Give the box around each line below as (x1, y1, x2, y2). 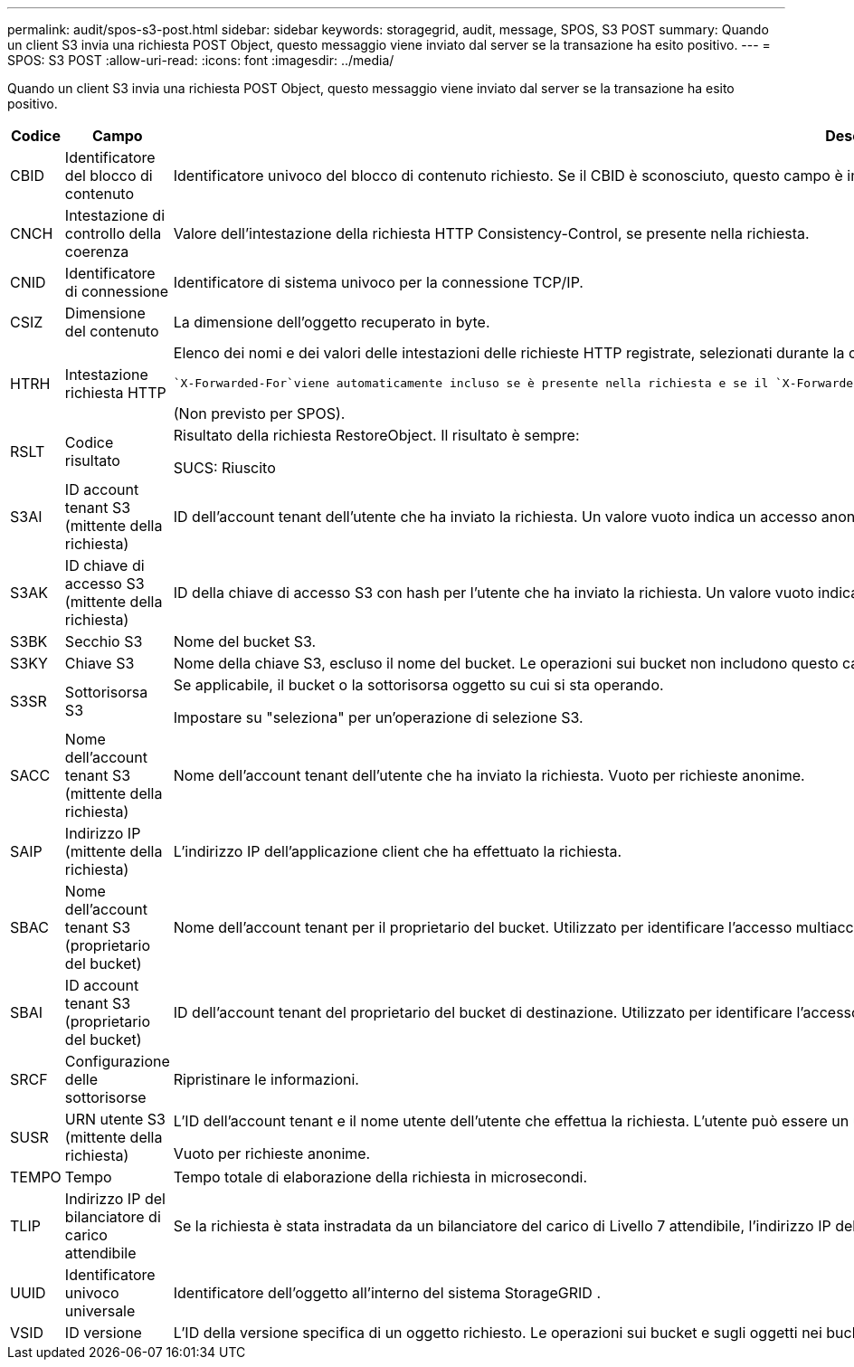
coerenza (64, 242, 129, 261)
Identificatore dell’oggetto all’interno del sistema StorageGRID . (173, 1284, 601, 1302)
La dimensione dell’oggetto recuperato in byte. (173, 313, 490, 331)
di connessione (64, 282, 169, 300)
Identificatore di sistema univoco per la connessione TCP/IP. (173, 273, 584, 291)
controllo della (64, 224, 162, 242)
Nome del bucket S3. (173, 632, 317, 650)
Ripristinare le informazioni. (173, 1070, 359, 1088)
